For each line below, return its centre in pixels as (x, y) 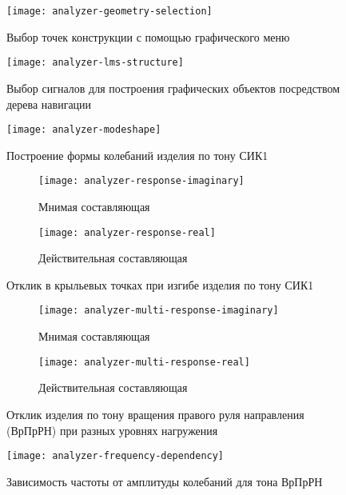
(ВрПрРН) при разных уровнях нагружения (112, 430)
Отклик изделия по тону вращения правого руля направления (155, 414)
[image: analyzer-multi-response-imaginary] (159, 311)
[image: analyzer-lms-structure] (95, 63)
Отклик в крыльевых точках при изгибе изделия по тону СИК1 (160, 284)
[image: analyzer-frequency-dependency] (115, 456)
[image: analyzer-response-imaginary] (141, 181)
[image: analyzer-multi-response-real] (144, 362)
